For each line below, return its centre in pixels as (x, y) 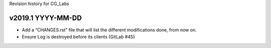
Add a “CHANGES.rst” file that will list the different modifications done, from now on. (109, 29)
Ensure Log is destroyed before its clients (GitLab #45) (78, 37)
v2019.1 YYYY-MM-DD (46, 18)
